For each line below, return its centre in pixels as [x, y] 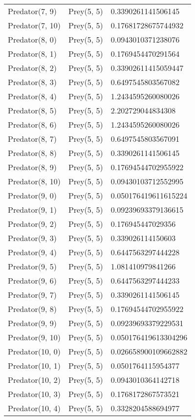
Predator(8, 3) [32, 82]
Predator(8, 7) [32, 139]
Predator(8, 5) [32, 110]
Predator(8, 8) [32, 153]
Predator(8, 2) [32, 68]
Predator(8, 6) [32, 124]
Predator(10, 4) [34, 408]
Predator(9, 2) [32, 224]
